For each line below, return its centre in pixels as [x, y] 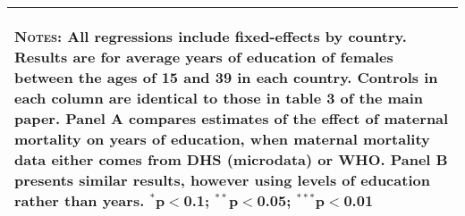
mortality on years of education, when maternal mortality [222, 139]
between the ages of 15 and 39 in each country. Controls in [226, 77]
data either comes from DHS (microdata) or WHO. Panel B [231, 159]
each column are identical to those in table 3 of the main [219, 98]
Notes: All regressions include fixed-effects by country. [211, 36]
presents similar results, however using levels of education [222, 180]
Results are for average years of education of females [204, 57]
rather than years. [80, 200]
